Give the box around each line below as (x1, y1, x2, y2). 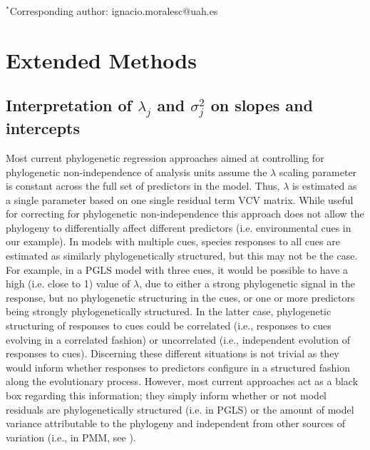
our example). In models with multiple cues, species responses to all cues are (6, 234, 340, 249)
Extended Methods (6, 45, 197, 74)
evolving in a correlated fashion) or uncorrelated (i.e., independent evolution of (6, 332, 350, 347)
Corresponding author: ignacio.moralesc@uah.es (9, 4, 218, 18)
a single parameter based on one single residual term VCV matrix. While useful (6, 192, 354, 207)
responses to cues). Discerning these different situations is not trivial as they (6, 346, 339, 361)
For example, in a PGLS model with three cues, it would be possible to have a (6, 262, 349, 277)
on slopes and (210, 94, 313, 116)
